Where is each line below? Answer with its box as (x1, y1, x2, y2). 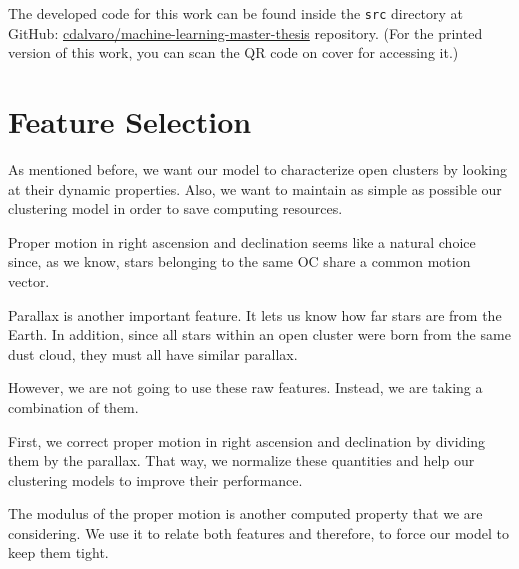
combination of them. (8, 396, 139, 417)
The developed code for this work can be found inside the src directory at (8, 3, 464, 23)
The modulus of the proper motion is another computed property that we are (8, 503, 483, 524)
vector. (8, 270, 50, 291)
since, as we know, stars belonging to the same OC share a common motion (8, 251, 471, 272)
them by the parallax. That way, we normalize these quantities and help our (8, 450, 475, 471)
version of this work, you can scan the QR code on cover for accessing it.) (8, 42, 459, 63)
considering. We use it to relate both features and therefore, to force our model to (8, 522, 510, 543)
